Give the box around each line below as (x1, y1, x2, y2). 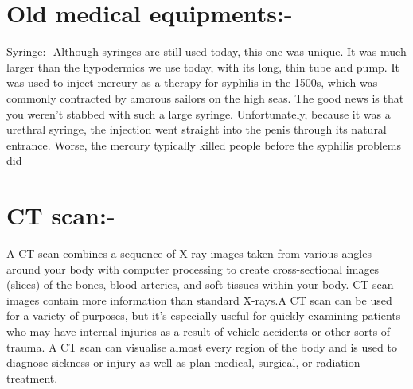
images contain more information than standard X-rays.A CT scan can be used (6, 291, 392, 308)
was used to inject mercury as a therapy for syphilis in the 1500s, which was (6, 74, 378, 91)
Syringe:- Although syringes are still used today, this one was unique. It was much (6, 43, 407, 60)
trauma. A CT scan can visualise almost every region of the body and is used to (6, 338, 397, 355)
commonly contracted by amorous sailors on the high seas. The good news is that (6, 89, 404, 106)
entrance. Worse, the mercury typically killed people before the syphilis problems (6, 136, 402, 153)
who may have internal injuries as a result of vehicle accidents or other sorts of (6, 322, 391, 339)
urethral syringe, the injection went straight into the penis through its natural (6, 121, 387, 138)
